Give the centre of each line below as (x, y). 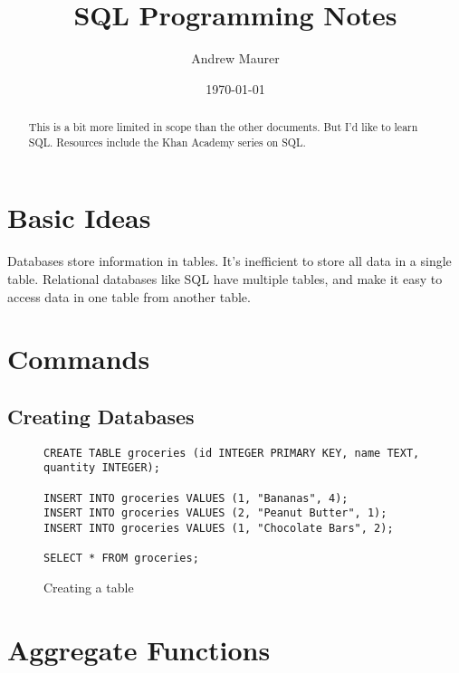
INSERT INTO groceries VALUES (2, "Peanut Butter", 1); (215, 513)
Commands (79, 359)
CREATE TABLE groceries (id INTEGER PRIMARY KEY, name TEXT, (232, 453)
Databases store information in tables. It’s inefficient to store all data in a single (229, 261)
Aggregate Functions (139, 649)
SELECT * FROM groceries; (121, 559)
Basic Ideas (79, 218)
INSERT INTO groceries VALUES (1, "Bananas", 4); (196, 498)
